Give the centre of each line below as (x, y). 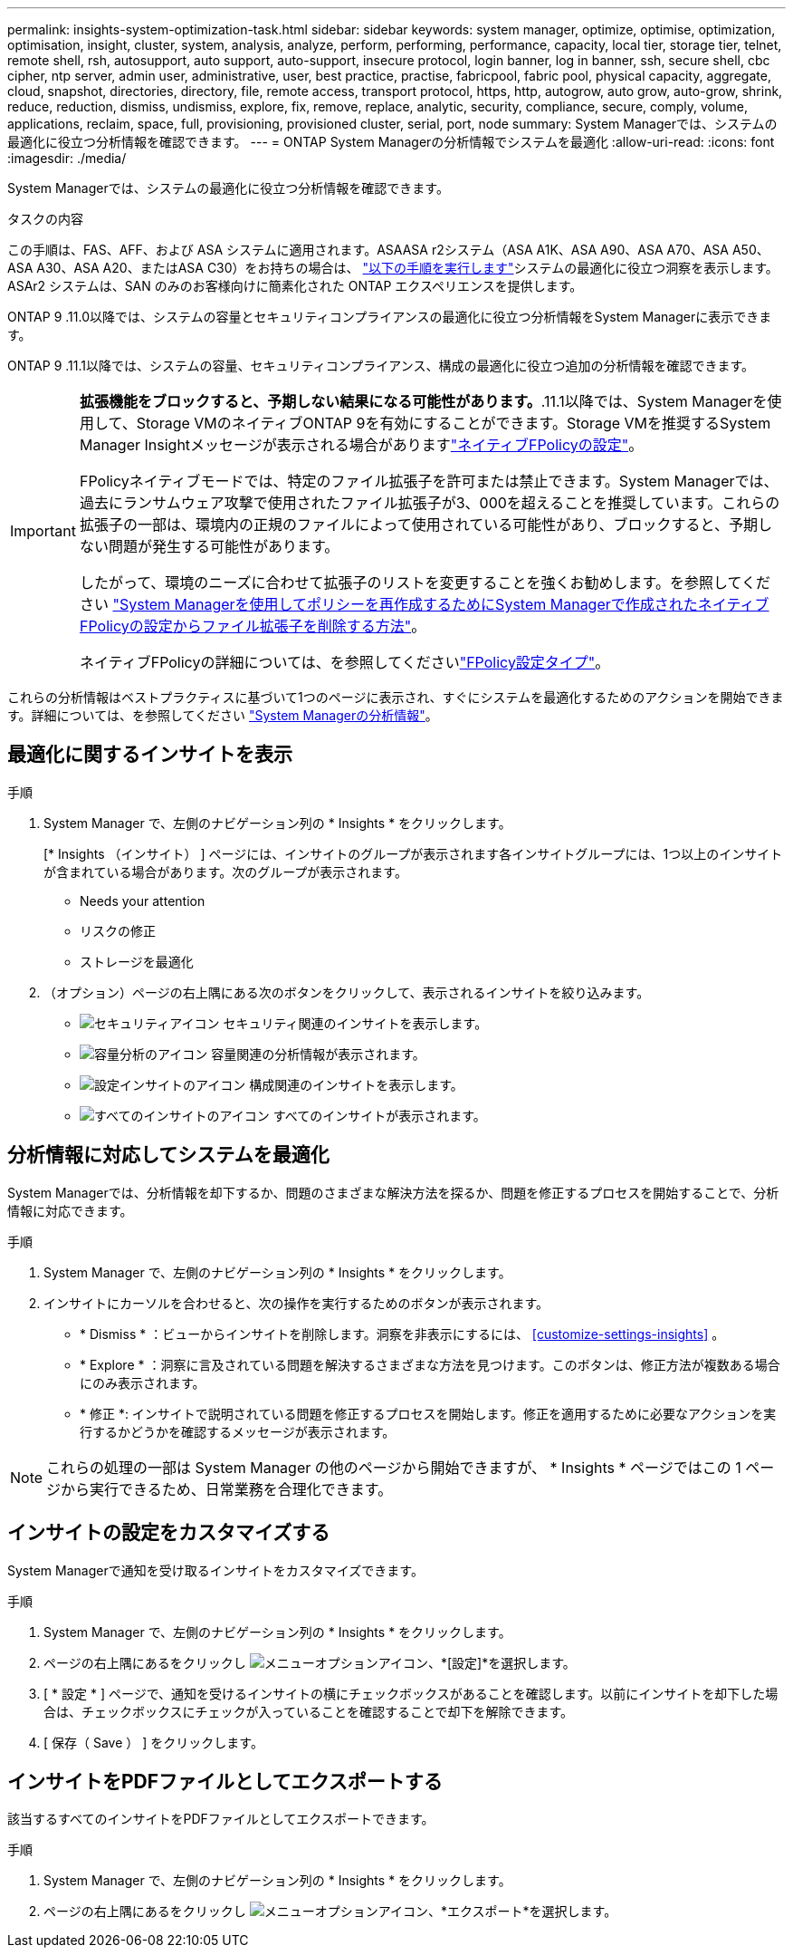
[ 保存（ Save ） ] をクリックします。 (153, 1742)
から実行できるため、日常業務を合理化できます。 (227, 1489)
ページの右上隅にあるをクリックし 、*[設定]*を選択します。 (310, 1662)
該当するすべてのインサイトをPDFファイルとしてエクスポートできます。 (221, 1819)
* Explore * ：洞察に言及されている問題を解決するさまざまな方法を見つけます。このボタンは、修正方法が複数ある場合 (430, 1364)
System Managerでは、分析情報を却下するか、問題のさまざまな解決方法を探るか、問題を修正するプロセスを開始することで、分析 (393, 1192)
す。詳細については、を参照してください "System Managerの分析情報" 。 (223, 715)
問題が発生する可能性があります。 (224, 546)
